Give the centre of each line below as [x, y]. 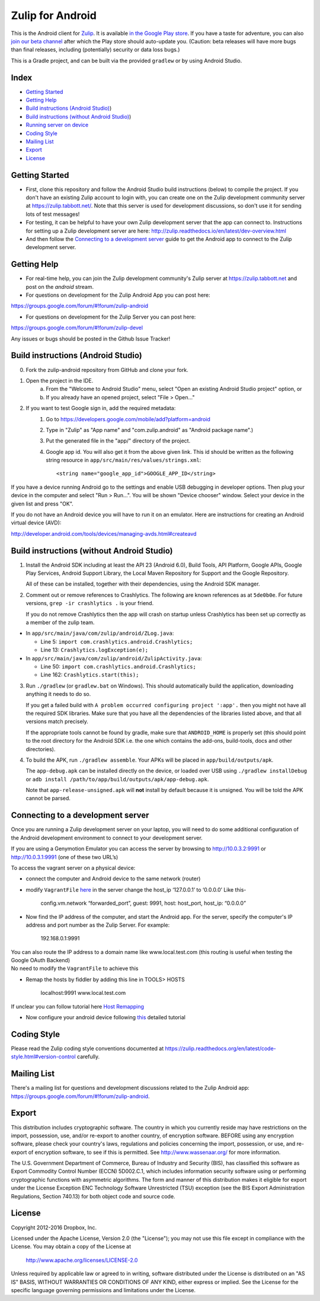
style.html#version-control [44, 1057]
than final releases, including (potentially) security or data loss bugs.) [95, 50]
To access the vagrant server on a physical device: [73, 868]
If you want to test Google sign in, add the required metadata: [101, 408]
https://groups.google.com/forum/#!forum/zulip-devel [77, 328]
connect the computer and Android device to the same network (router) [113, 879]
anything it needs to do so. [58, 694]
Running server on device [57, 125]
